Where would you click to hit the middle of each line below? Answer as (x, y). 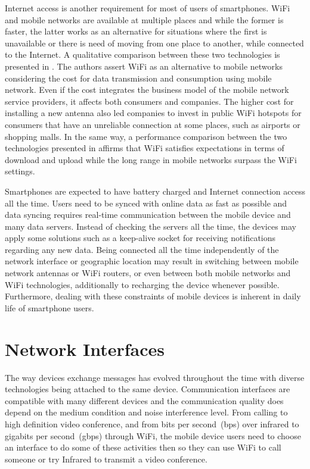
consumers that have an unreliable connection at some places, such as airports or (153, 124)
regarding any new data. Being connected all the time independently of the (142, 249)
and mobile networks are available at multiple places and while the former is (144, 19)
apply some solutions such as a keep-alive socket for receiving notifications (140, 238)
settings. (20, 171)
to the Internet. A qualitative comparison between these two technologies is (142, 54)
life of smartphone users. (49, 307)
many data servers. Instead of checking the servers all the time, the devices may (151, 226)
